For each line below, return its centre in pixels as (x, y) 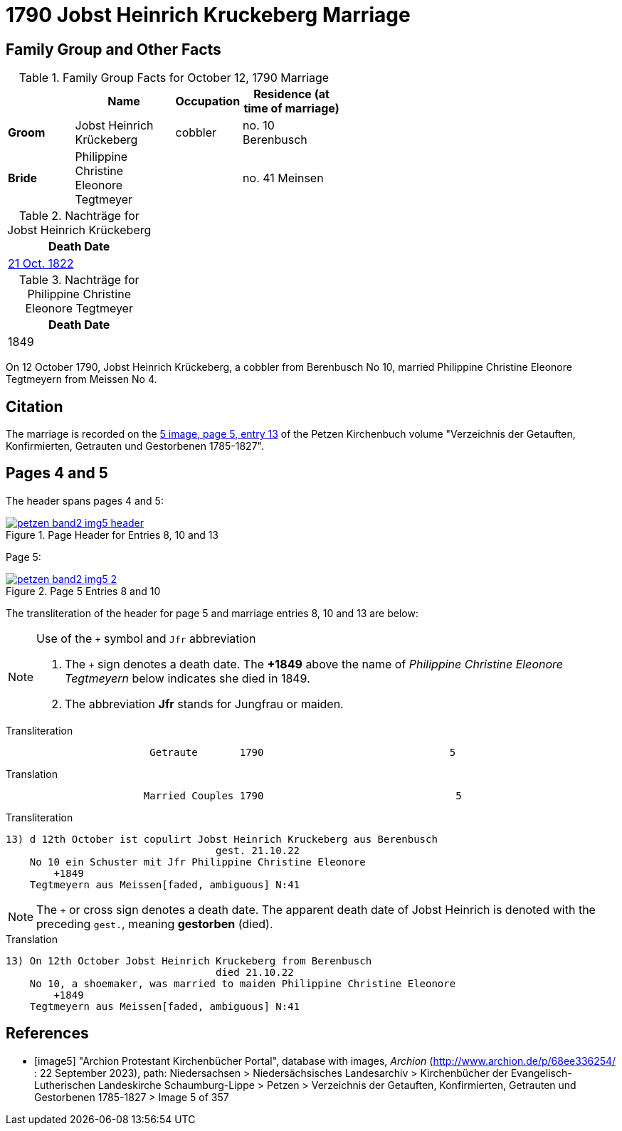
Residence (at (291, 94)
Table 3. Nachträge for (79, 280)
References (47, 1033)
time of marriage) (291, 109)
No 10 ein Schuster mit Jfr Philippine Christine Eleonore (197, 862)
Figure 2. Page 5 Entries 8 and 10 (83, 591)
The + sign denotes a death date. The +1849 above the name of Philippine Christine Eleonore (314, 664)
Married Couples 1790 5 (302, 795)
